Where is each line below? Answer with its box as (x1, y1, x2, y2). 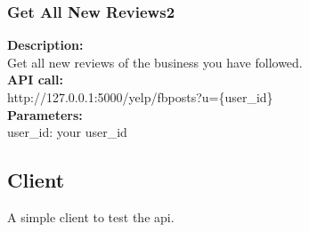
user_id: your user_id (7, 123, 127, 141)
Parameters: (7, 105, 83, 124)
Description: (7, 36, 84, 54)
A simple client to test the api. (7, 207, 175, 226)
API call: (7, 70, 64, 89)
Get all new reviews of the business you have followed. (7, 52, 303, 71)
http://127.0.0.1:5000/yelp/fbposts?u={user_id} (7, 88, 273, 106)
